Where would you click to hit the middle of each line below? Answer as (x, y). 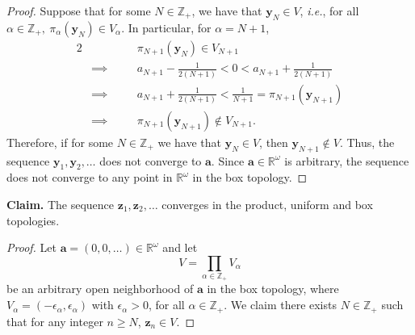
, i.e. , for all (329, 10)
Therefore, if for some (60, 142)
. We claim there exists (280, 305)
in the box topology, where (273, 289)
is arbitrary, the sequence (347, 160)
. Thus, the (367, 142)
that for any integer (55, 321)
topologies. (33, 220)
